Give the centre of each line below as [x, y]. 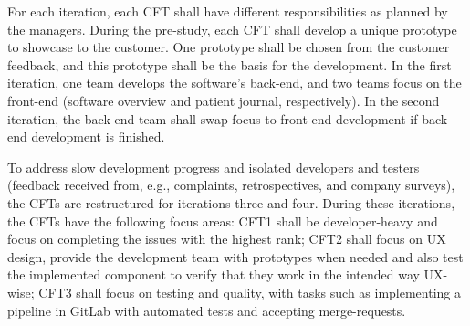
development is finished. [98, 137]
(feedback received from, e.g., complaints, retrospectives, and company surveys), [231, 185]
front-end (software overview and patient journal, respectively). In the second [224, 100]
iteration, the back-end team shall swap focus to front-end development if [213, 118]
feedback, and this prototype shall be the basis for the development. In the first [230, 64]
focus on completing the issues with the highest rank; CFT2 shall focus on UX [227, 239]
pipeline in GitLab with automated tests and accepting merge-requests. [207, 310]
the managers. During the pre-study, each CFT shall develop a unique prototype [232, 29]
